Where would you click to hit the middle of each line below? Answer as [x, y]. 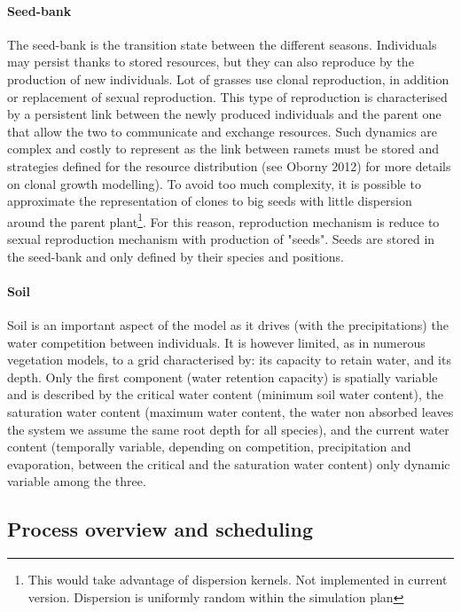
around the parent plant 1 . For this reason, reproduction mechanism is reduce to [223, 220]
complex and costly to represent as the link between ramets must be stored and [223, 149]
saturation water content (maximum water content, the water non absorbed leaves [230, 411]
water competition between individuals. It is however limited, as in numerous [216, 342]
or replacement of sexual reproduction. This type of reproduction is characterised [227, 96]
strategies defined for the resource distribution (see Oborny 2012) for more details [229, 165]
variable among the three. [77, 481]
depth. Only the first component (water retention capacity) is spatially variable [223, 377]
